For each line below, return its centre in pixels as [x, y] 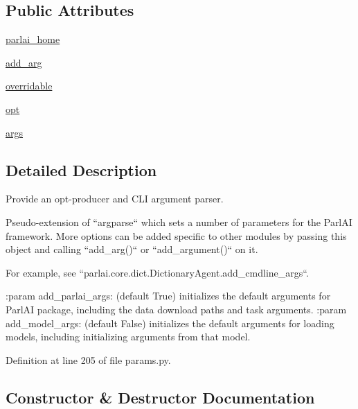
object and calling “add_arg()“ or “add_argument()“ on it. [132, 249]
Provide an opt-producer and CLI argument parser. [115, 199]
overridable [29, 86]
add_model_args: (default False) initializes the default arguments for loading [170, 323]
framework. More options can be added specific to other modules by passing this [176, 235]
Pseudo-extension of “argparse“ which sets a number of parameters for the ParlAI [179, 221]
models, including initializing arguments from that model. [128, 337]
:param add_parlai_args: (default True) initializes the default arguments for [168, 296]
